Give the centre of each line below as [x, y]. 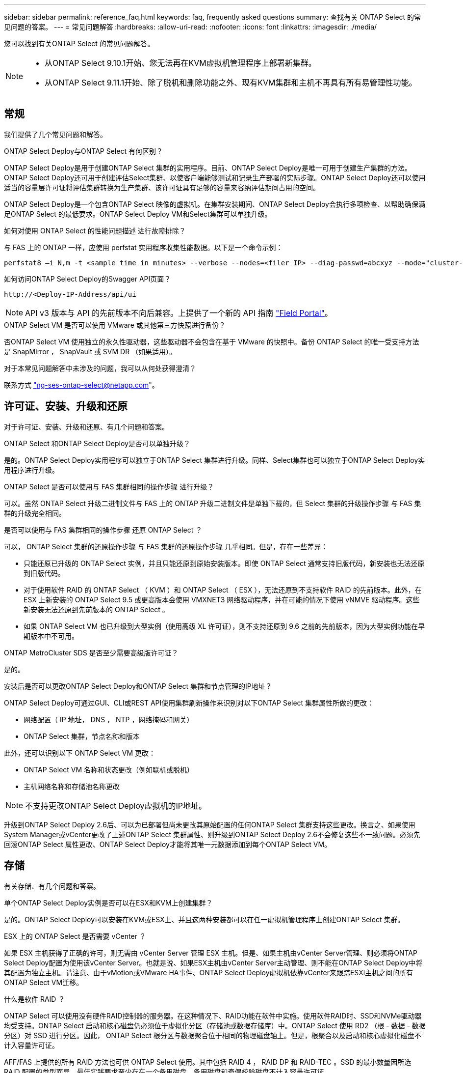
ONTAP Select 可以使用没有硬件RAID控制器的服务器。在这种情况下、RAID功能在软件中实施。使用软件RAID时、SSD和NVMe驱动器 [213, 1016]
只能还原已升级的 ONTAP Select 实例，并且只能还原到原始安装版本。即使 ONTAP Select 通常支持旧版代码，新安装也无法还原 [224, 563]
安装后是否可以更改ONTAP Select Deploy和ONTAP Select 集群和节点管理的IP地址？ [138, 686]
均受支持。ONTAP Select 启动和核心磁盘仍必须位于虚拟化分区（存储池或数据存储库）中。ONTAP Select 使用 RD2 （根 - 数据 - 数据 [215, 1025]
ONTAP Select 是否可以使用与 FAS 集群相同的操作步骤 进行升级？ [109, 486]
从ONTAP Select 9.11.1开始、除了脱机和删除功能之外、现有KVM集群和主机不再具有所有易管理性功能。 [231, 83]
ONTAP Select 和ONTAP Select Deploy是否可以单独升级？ [97, 443]
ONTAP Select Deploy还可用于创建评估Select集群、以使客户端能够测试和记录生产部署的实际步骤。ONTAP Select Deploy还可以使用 [215, 177]
